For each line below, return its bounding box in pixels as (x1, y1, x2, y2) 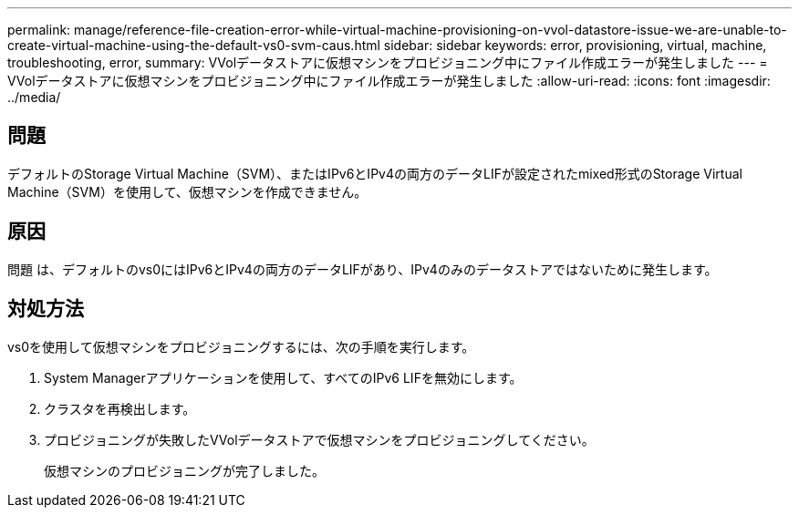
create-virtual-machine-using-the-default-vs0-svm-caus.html (7, 37, 380, 53)
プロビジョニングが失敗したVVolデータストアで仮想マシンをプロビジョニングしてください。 (44, 431, 595, 448)
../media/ (7, 89, 61, 105)
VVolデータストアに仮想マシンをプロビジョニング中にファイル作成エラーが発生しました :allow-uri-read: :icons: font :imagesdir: (7, 73, 771, 88)
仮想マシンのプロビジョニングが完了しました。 (44, 462, 325, 479)
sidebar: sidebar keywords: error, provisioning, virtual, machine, (383, 37, 767, 53)
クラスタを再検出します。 (44, 400, 196, 417)
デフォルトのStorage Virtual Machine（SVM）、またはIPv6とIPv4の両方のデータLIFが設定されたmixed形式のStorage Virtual (7, 165, 742, 181)
